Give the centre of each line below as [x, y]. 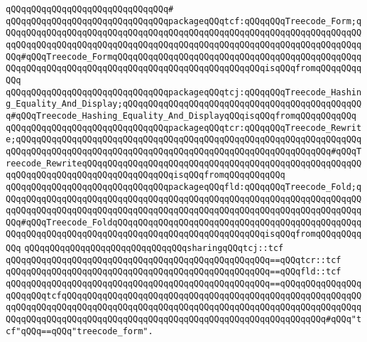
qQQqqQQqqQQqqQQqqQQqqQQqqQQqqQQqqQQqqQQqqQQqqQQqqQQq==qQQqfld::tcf [174, 272]
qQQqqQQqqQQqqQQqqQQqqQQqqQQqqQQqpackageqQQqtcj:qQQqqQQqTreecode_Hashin [184, 92]
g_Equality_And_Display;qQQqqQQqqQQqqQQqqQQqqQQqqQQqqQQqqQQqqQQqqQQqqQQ [184, 104]
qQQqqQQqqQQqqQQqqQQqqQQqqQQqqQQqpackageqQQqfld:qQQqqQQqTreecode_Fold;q [184, 187]
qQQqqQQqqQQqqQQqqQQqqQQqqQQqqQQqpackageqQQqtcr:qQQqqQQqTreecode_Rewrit [184, 128]
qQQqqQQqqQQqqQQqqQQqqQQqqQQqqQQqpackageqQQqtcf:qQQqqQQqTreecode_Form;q [184, 21]
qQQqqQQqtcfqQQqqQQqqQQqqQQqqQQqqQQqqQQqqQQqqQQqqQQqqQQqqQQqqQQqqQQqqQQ [184, 295]
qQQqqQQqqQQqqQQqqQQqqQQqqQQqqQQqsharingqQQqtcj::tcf [154, 249]
